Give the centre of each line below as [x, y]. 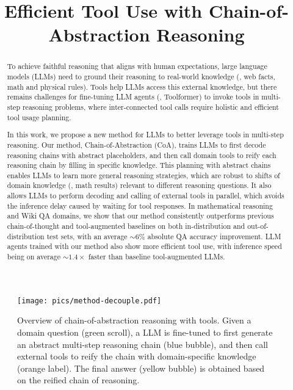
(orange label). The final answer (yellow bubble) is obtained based [141, 368]
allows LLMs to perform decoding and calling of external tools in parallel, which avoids [146, 196]
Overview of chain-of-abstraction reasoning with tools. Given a [134, 320]
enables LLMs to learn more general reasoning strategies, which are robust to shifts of [143, 175]
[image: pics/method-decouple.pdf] [89, 301]
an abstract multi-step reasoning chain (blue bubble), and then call [143, 344]
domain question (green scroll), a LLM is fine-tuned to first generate [145, 332]
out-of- [258, 226]
